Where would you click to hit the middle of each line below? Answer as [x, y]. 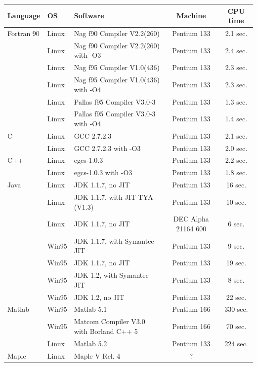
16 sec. [236, 185]
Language [24, 16]
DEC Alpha [191, 219]
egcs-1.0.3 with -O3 [103, 172]
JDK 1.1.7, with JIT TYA [113, 197]
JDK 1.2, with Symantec [111, 275]
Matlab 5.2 [90, 343]
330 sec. [236, 309]
